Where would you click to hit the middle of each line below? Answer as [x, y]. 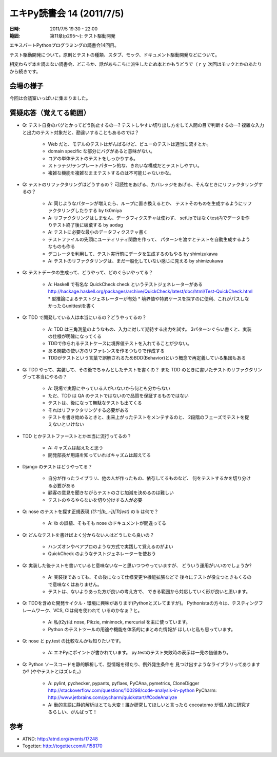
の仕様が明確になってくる [75, 336]
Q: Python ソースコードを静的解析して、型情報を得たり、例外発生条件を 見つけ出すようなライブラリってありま [139, 664]
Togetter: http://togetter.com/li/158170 [62, 746]
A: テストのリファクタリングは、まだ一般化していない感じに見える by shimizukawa [135, 261]
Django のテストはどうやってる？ [57, 466]
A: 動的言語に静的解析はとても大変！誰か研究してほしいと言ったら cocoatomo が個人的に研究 [147, 705]
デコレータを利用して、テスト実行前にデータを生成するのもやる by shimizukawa [133, 254]
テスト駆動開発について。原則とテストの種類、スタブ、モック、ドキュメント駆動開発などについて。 [115, 54]
